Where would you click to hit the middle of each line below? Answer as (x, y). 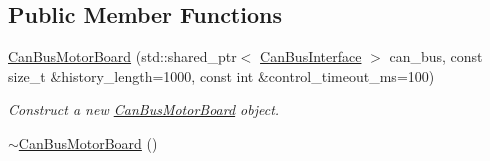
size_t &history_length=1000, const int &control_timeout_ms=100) (221, 75)
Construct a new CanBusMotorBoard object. (144, 109)
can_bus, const (436, 56)
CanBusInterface (311, 56)
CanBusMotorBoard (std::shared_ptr (122, 56)
